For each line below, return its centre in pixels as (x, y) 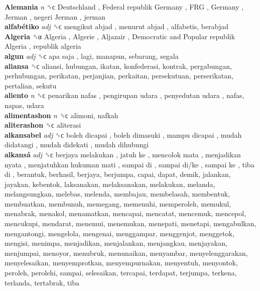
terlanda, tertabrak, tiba (42, 282)
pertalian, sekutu (31, 85)
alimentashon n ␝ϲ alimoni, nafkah (61, 115)
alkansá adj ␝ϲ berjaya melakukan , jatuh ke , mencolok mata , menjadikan (123, 154)
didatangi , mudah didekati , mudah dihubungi (77, 144)
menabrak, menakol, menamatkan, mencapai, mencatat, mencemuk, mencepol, (125, 213)
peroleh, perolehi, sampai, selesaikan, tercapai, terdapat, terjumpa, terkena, (121, 273)
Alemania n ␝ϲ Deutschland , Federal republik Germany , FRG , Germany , (124, 7)
